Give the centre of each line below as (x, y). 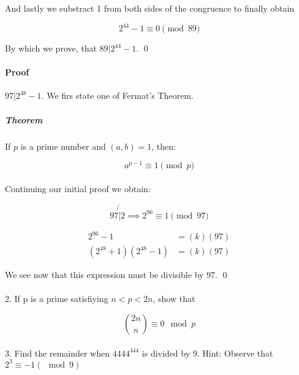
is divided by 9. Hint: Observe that (207, 353)
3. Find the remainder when (58, 353)
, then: (164, 146)
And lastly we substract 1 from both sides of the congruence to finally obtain (150, 8)
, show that (174, 299)
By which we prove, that (51, 48)
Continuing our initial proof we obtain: (78, 188)
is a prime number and (63, 146)
